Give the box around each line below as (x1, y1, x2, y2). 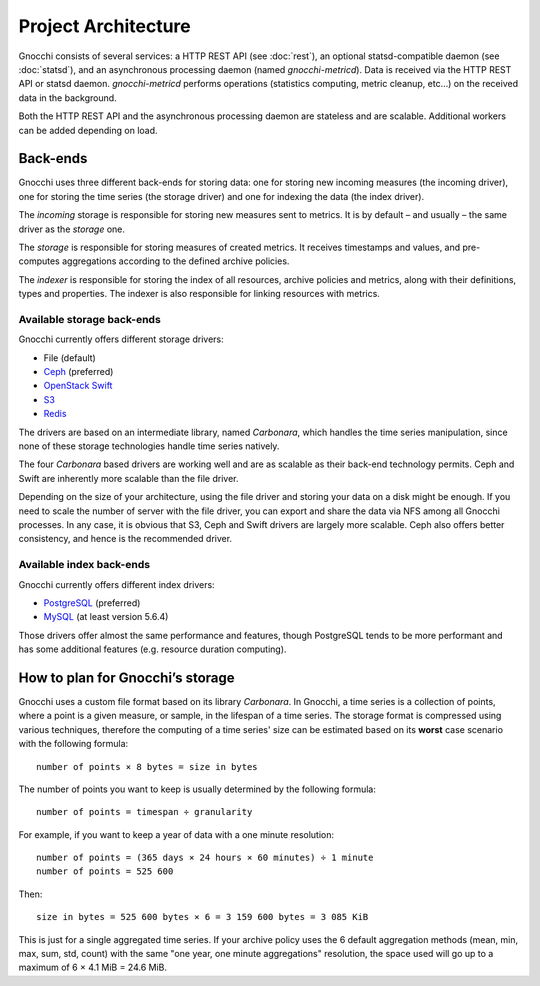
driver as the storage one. (18, 223, 125, 235)
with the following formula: (18, 738, 129, 750)
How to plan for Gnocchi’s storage (18, 669, 235, 686)
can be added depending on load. (18, 124, 159, 136)
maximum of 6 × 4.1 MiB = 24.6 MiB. (18, 961, 168, 974)
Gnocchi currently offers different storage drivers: (18, 333, 224, 345)
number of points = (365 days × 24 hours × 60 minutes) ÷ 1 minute (36, 852, 374, 864)
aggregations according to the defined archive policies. (61, 255, 290, 267)
